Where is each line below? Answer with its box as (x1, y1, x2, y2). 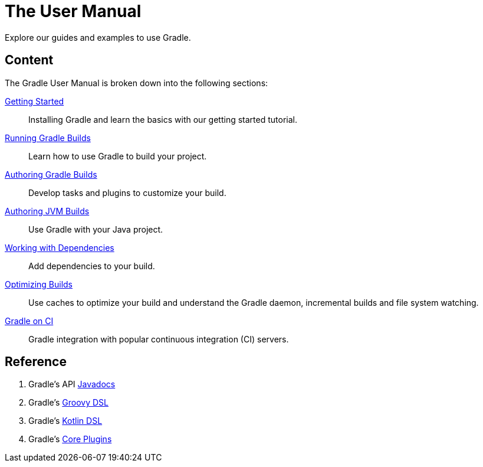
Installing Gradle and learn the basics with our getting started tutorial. (28, 114, 297, 125)
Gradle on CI (5, 315, 54, 326)
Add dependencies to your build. (28, 260, 155, 271)
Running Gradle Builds (5, 132, 91, 143)
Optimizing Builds (5, 279, 73, 289)
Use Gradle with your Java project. (28, 224, 163, 234)
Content (5, 53, 54, 68)
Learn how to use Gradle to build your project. (28, 151, 207, 161)
